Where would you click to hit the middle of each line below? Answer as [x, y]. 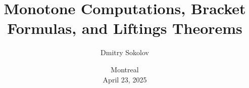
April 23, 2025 [125, 79]
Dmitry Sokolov [125, 52]
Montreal [125, 69]
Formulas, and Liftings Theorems [125, 28]
